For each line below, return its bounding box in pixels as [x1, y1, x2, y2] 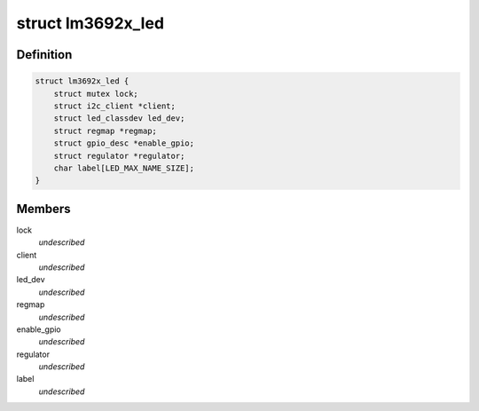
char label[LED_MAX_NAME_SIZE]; [53, 162, 195, 173]
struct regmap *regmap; [53, 125, 157, 136]
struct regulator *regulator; [53, 151, 185, 161]
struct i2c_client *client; [53, 100, 177, 111]
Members [16, 201, 71, 217]
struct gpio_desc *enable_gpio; [53, 138, 195, 148]
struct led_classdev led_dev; [53, 114, 185, 123]
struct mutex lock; [53, 89, 139, 99]
